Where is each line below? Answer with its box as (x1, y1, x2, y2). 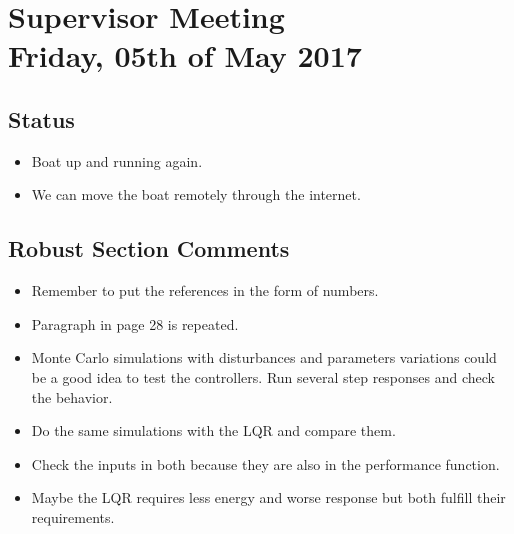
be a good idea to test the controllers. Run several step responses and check (31, 366, 496, 387)
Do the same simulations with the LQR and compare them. (31, 420, 396, 441)
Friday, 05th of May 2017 (8, 35, 362, 76)
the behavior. (31, 386, 113, 407)
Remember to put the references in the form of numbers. (31, 280, 379, 301)
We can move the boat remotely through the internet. (31, 184, 361, 205)
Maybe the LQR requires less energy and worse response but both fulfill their (31, 487, 506, 508)
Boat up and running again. (31, 150, 203, 171)
